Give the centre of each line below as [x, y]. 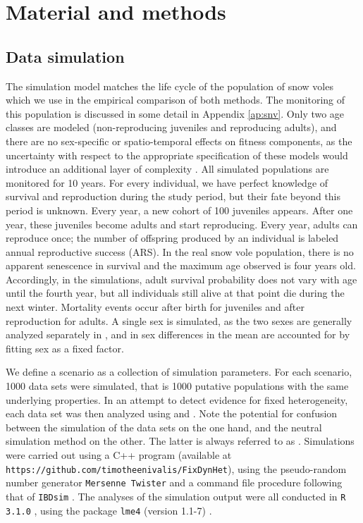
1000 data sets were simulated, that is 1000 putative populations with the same [177, 386]
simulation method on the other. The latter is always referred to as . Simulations [180, 441]
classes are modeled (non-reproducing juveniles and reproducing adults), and [171, 127]
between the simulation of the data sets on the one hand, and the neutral [164, 427]
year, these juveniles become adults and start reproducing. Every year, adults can [182, 224]
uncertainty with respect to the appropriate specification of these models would [177, 155]
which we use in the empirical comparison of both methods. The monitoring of [176, 100]
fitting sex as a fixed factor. [65, 348]
